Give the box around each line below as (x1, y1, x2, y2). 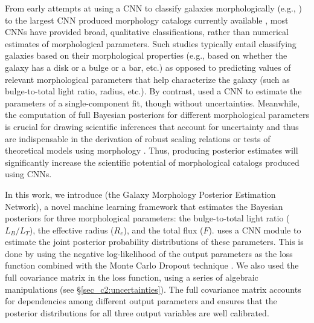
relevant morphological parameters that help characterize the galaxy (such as (5, 73, 290, 85)
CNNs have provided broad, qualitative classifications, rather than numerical (5, 25, 289, 38)
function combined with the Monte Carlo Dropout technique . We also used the (5, 259, 299, 272)
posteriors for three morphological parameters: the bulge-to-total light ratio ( (5, 212, 290, 224)
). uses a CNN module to (208, 223, 301, 236)
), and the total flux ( (123, 223, 203, 236)
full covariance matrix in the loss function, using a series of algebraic (5, 271, 258, 284)
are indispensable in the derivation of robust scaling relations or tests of (5, 132, 271, 145)
